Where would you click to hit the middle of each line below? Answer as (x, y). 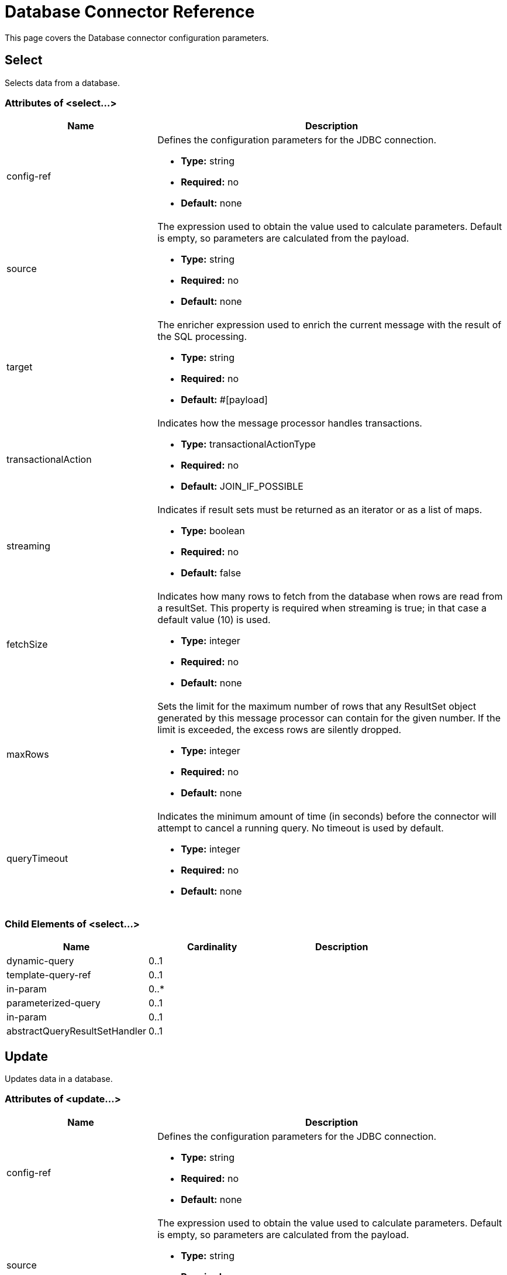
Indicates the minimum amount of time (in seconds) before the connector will (327, 817)
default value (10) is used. (214, 620)
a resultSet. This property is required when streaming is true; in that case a (322, 608)
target (20, 367)
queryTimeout (37, 859)
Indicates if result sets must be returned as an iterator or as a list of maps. (320, 510)
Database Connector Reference (130, 12)
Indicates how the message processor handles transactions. (290, 423)
